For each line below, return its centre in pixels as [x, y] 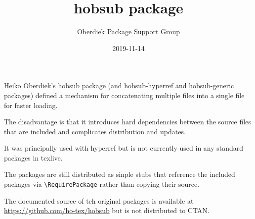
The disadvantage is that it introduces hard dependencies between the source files [127, 122]
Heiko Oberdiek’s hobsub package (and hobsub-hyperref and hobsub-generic [119, 85]
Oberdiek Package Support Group [128, 31]
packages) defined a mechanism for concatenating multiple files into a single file [124, 95]
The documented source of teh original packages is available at [99, 200]
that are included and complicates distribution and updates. [95, 131]
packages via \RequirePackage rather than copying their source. [102, 184]
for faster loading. [31, 105]
